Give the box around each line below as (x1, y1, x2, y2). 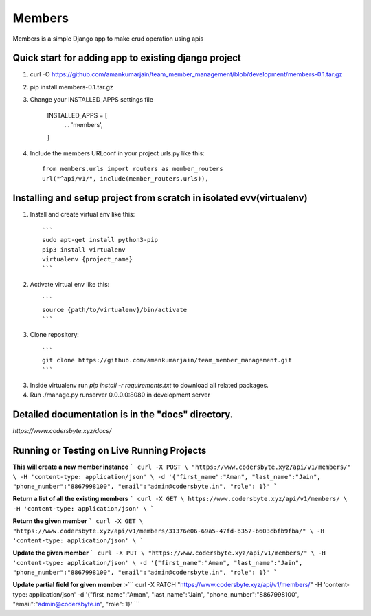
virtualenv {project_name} (42, 255, 133, 263)
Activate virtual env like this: (30, 280, 110, 288)
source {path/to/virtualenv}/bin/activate (42, 306, 188, 313)
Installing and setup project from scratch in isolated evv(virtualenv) (12, 192, 308, 204)
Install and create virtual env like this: (30, 210, 135, 219)
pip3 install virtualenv (42, 245, 126, 254)
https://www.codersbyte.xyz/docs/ (12, 427, 112, 435)
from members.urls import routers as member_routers (42, 165, 223, 173)
